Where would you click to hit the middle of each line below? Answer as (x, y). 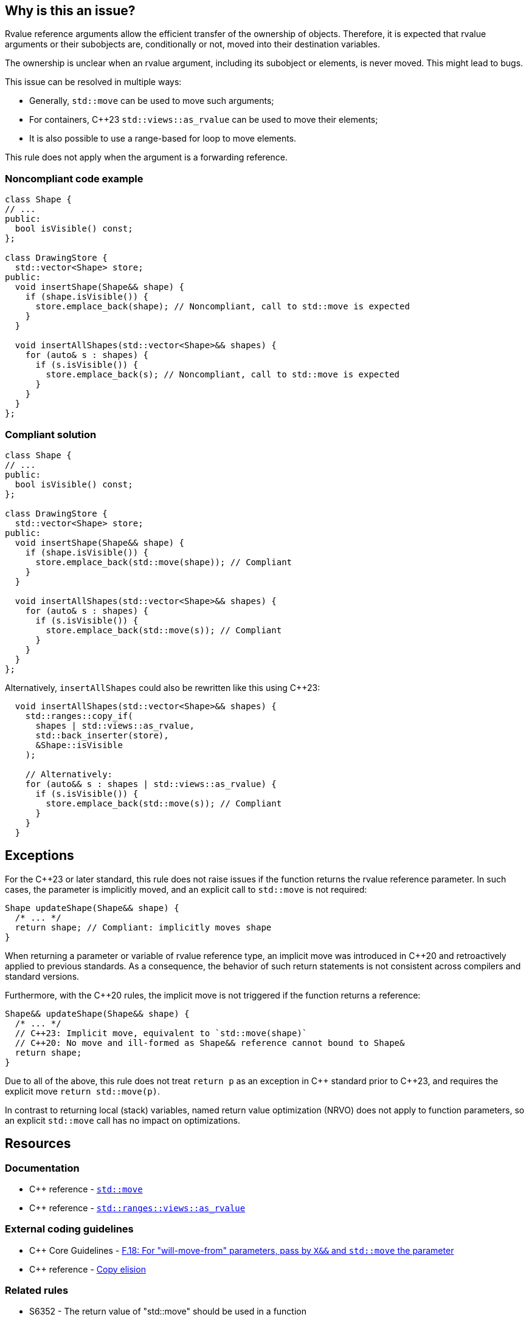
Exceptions (40, 856)
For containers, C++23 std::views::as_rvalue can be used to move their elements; (204, 120)
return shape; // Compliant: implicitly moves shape (143, 927)
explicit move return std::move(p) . (83, 1091)
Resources (38, 1144)
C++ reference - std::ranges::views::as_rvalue (137, 1208)
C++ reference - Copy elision (88, 1269)
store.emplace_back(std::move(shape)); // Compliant (164, 562)
